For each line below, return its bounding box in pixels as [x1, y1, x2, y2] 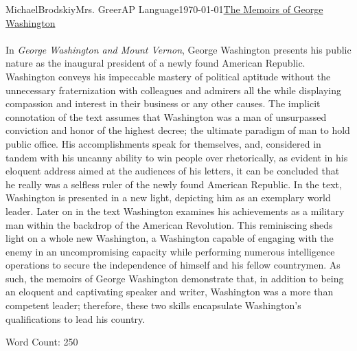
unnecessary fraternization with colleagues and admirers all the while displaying [5, 82, 342, 97]
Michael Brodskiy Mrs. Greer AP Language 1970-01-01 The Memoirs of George [5, 2, 323, 16]
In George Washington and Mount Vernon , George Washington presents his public [5, 42, 352, 56]
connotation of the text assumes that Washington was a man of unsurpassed [5, 109, 327, 124]
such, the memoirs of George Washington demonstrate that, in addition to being [5, 271, 344, 285]
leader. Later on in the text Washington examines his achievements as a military [5, 203, 345, 218]
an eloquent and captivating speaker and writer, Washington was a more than [5, 284, 334, 299]
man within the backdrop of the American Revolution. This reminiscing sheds [5, 217, 333, 231]
